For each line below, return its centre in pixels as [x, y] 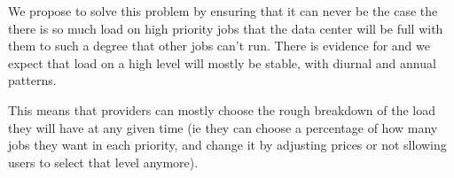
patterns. [32, 80]
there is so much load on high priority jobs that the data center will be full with [226, 28]
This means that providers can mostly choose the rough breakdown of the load [222, 109]
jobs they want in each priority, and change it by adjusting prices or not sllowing [227, 145]
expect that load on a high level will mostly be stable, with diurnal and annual [222, 62]
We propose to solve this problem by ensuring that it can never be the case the [223, 11]
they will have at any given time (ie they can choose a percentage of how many [223, 127]
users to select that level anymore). [103, 162]
